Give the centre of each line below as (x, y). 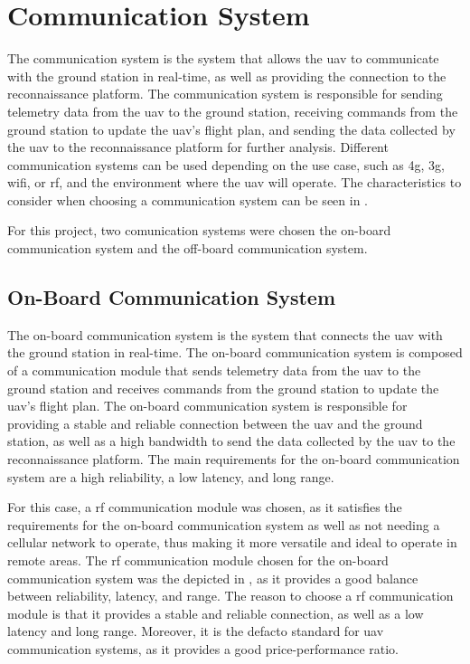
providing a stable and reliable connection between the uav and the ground (215, 423)
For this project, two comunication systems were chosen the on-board (199, 230)
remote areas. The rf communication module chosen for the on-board (198, 560)
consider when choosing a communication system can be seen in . (188, 199)
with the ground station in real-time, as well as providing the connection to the (227, 76)
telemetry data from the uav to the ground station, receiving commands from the (233, 111)
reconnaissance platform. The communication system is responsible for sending (225, 94)
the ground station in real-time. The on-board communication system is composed (235, 352)
